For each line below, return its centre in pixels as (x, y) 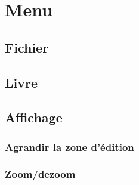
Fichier (27, 47)
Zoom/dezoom (40, 174)
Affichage (34, 117)
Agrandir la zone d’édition (69, 147)
